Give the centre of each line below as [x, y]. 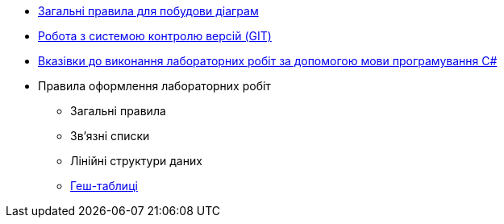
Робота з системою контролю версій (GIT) [155, 36]
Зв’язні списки [110, 136]
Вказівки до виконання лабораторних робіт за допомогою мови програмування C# [268, 61]
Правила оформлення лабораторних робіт [154, 86]
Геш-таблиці [104, 186]
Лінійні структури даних [136, 161]
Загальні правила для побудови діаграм [148, 11]
